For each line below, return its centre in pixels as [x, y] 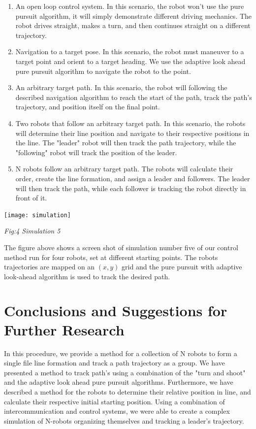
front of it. [31, 198]
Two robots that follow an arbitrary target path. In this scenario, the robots [130, 123]
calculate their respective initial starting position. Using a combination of [114, 401]
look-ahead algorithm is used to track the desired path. [87, 276]
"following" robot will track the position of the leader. [96, 152]
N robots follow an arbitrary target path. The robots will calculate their [124, 169]
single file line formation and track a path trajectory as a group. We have [114, 363]
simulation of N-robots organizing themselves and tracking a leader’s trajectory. [124, 420]
